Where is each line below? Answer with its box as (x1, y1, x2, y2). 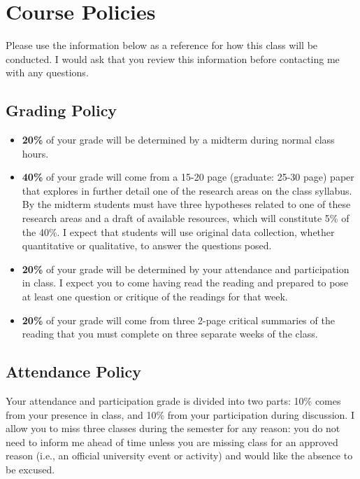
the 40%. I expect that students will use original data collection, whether (22, 224, 335, 239)
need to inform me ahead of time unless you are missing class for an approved (6, 434, 338, 449)
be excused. (6, 462, 55, 476)
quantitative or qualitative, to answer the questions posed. (22, 238, 272, 253)
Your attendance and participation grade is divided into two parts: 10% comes (6, 394, 341, 408)
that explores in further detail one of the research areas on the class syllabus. (22, 183, 352, 197)
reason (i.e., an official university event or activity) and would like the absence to (6, 448, 353, 463)
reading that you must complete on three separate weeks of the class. (22, 326, 318, 341)
